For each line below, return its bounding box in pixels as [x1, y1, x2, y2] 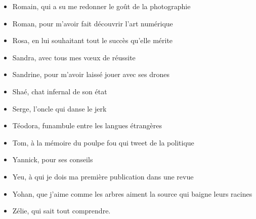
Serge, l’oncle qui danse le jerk [12, 103, 107, 114]
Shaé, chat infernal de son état [12, 86, 107, 96]
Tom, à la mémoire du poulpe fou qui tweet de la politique [12, 137, 194, 148]
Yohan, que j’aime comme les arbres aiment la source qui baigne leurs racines [12, 188, 252, 199]
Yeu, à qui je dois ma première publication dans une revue [12, 171, 194, 181]
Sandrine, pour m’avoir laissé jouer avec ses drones [12, 69, 169, 80]
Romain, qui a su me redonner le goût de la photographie [12, 1, 191, 11]
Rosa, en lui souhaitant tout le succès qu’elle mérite [12, 35, 173, 46]
